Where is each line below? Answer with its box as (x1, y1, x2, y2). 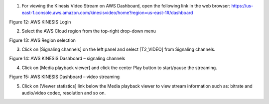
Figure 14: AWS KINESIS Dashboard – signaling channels (9, 55, 126, 62)
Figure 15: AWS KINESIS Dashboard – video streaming (9, 74, 120, 80)
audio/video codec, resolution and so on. (21, 90, 106, 96)
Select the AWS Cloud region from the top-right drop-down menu (21, 28, 156, 34)
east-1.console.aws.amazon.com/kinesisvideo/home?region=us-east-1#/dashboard (21, 10, 193, 16)
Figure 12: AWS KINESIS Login (9, 19, 71, 25)
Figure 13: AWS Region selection (9, 37, 76, 43)
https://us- (231, 3, 254, 8)
